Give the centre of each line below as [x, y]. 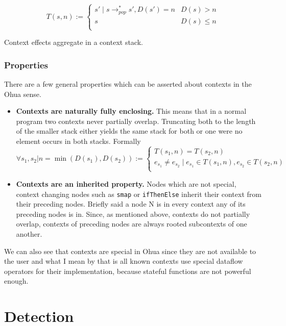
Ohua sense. [23, 94]
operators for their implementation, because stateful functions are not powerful [128, 271]
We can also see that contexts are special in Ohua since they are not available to [130, 251]
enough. [16, 281]
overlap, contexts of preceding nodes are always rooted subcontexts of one [132, 224]
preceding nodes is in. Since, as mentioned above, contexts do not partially [133, 214]
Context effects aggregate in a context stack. [74, 42]
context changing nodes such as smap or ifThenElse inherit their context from [139, 194]
